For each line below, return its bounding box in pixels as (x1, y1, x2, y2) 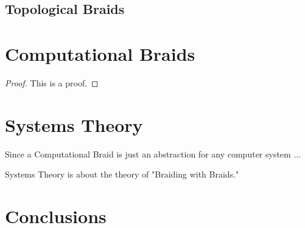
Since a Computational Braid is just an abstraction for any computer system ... (5, 147, 301, 160)
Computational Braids (5, 41, 195, 66)
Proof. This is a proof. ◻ (5, 76, 99, 89)
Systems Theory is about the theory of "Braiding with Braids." (5, 168, 239, 181)
